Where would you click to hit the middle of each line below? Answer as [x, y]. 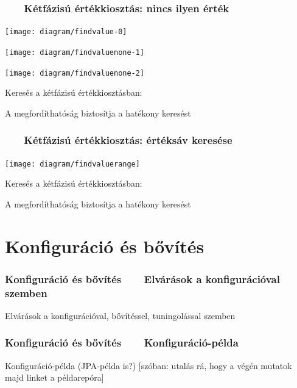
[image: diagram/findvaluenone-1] [75, 52]
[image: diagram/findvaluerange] [72, 164]
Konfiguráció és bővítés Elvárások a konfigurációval [142, 278]
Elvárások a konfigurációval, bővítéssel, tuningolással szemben [120, 315]
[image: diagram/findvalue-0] [66, 32]
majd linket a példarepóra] [54, 377]
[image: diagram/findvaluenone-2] [75, 73]
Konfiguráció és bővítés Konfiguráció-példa [122, 343]
